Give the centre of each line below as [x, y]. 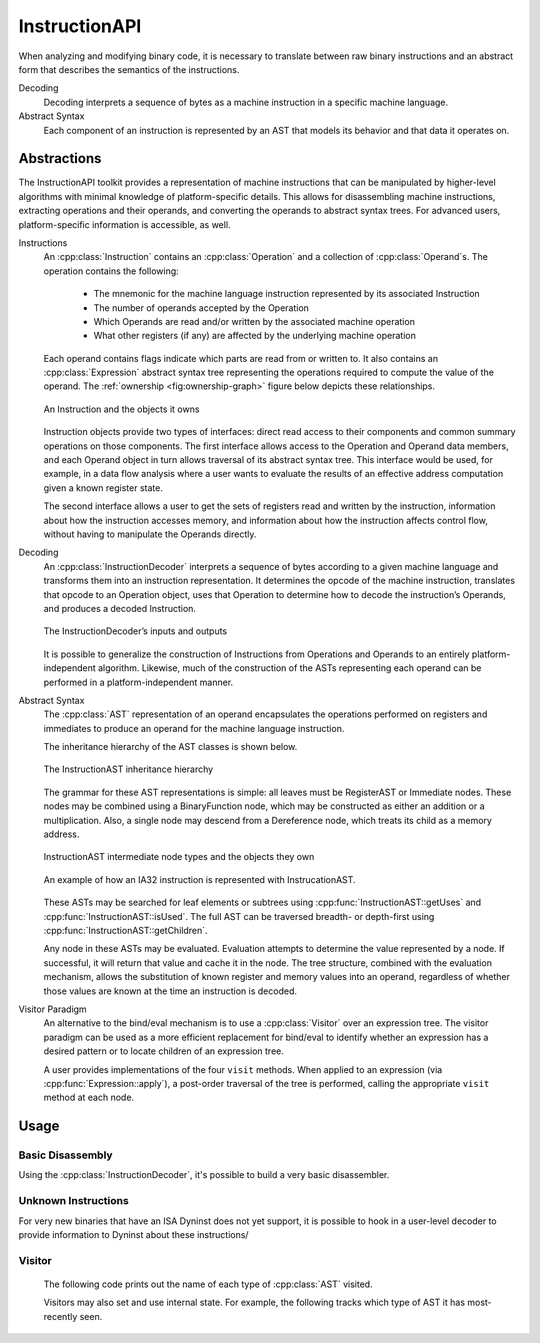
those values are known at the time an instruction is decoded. [170, 991]
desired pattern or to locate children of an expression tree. [164, 1051]
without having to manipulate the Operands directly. [150, 534]
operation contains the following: [111, 271]
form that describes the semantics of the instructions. [129, 69]
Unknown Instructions [73, 1201]
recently [60, 1316]
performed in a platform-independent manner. [138, 682]
